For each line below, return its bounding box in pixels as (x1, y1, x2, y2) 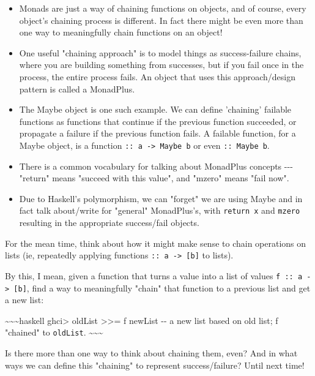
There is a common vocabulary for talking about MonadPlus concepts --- (19, 159, 293, 172)
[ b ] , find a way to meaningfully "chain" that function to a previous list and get (13, 281, 311, 294)
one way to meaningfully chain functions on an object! (19, 26, 223, 39)
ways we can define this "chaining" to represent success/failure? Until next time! (5, 358, 305, 371)
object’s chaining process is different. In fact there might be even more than (19, 13, 303, 26)
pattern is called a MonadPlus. (19, 82, 135, 95)
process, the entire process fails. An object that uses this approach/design (19, 70, 295, 83)
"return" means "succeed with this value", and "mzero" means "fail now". (19, 171, 289, 184)
